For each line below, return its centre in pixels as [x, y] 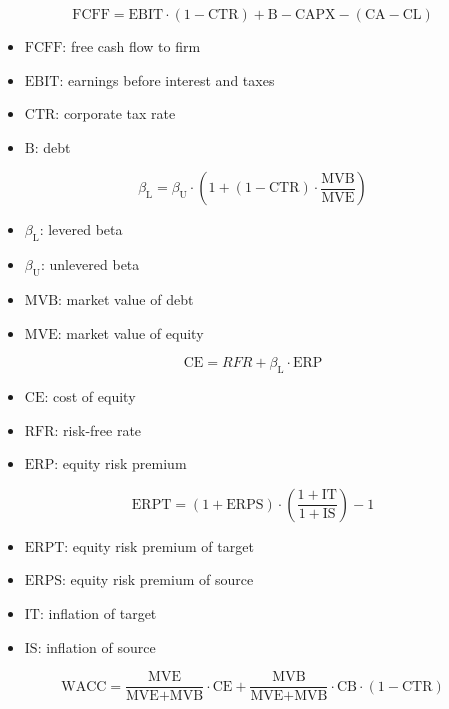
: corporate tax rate [115, 113]
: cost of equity [90, 395]
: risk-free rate [98, 429]
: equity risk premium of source [157, 579]
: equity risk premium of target [159, 545]
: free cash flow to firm [131, 46]
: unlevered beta [90, 264]
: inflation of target [98, 612]
